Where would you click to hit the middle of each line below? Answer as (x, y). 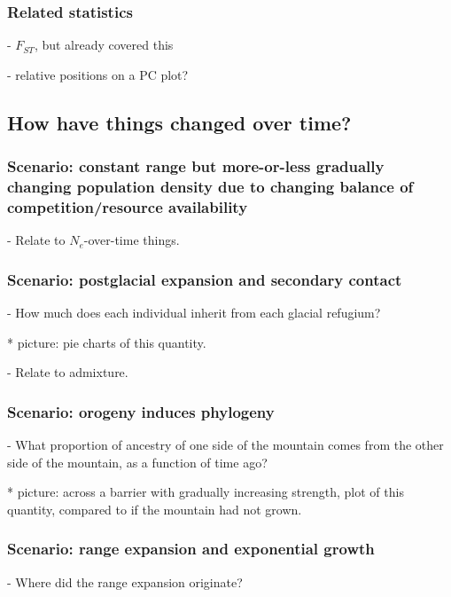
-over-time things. (132, 240)
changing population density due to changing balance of (210, 187)
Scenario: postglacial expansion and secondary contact (205, 279)
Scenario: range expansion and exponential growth (191, 549)
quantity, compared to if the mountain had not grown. (155, 509)
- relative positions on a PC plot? (98, 74)
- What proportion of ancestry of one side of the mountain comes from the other (225, 445)
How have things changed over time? (179, 122)
